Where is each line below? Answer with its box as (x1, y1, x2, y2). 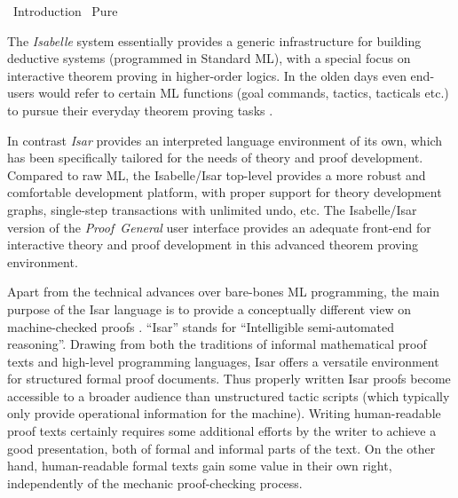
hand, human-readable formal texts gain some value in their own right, (7, 456, 392, 475)
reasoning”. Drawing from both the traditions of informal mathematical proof (7, 335, 427, 353)
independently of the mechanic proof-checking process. (7, 473, 303, 492)
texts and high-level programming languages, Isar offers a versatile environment (7, 352, 439, 370)
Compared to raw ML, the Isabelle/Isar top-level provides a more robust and (7, 165, 426, 184)
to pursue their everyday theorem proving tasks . (7, 100, 273, 119)
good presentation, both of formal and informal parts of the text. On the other (7, 439, 436, 457)
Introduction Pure (12, 2, 118, 20)
